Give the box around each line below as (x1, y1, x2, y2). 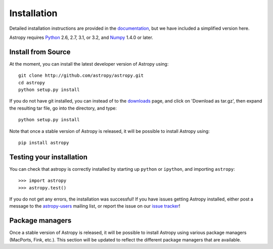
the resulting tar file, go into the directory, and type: (9, 105, 117, 111)
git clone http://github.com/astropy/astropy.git (18, 73, 144, 78)
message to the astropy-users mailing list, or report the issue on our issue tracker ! (9, 203, 180, 209)
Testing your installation (9, 153, 88, 161)
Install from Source (9, 47, 71, 56)
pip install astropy (18, 139, 69, 145)
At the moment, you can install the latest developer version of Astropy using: (9, 61, 169, 67)
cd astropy (18, 80, 45, 85)
